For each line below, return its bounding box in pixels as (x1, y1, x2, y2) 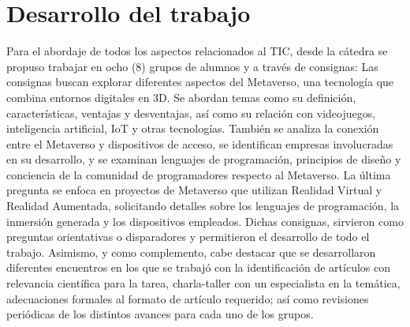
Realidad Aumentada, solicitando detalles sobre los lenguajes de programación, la (6, 197, 400, 214)
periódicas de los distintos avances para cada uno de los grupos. (6, 306, 314, 322)
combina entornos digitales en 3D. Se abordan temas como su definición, (6, 88, 356, 105)
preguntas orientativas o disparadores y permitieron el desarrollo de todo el (6, 228, 370, 245)
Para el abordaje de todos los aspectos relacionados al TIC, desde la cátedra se (6, 43, 388, 59)
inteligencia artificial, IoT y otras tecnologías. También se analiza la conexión (6, 120, 379, 137)
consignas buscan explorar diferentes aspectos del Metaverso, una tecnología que (6, 73, 394, 90)
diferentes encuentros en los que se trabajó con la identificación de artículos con (6, 259, 391, 276)
